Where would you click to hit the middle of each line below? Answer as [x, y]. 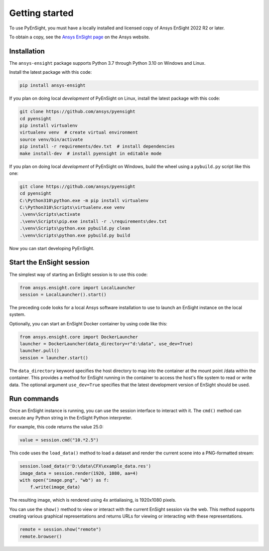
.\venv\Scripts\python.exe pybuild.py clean [75, 228]
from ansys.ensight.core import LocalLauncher [77, 287]
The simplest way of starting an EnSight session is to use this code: [78, 275]
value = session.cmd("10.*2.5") [59, 440]
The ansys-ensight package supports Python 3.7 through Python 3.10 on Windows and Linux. [107, 63]
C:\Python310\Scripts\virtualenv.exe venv [72, 207]
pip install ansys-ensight [53, 85]
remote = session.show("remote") [61, 530]
